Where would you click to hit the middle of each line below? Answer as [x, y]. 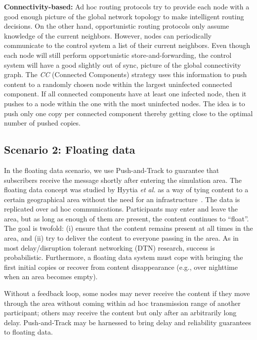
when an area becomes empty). [51, 276]
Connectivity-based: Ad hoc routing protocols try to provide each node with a [127, 6]
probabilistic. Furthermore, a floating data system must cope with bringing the [124, 257]
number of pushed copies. [42, 123]
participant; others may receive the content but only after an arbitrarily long [120, 313]
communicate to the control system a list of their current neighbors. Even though [127, 45]
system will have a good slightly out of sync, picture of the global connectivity [123, 64]
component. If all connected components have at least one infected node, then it [125, 94]
